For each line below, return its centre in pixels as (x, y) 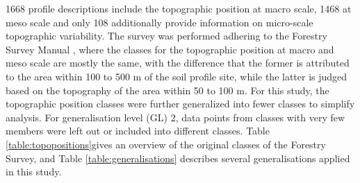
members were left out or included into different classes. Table (138, 131)
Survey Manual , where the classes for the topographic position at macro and (170, 49)
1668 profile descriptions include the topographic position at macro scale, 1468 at (179, 8)
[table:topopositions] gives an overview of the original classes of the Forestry (166, 144)
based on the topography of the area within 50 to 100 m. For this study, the (167, 90)
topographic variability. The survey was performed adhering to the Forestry (166, 36)
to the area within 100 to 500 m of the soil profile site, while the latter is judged (177, 76)
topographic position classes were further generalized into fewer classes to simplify (180, 104)
